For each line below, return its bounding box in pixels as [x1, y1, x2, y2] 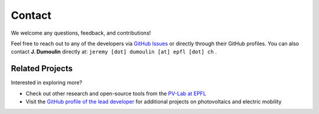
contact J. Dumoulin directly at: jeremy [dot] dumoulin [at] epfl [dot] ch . [11, 48, 217, 55]
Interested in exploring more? [11, 79, 83, 86]
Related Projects [11, 63, 73, 73]
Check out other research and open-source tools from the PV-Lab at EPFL [25, 90, 207, 97]
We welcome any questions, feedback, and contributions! [11, 29, 151, 36]
